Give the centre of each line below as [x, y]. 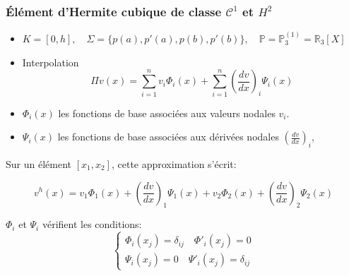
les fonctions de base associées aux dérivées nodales [168, 137]
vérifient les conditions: [92, 224]
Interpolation [51, 62]
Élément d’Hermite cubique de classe [114, 11]
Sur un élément [39, 163]
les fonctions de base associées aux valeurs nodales [167, 113]
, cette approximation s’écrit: [174, 163]
